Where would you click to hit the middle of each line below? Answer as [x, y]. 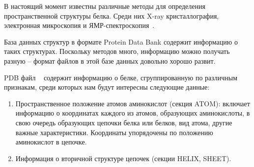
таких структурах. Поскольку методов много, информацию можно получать [117, 51]
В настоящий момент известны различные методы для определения [105, 6]
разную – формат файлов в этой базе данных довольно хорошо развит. [110, 60]
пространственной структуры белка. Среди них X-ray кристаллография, [112, 15]
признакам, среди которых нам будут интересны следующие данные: [107, 87]
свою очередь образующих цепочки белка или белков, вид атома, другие [124, 122]
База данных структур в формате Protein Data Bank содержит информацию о [121, 41]
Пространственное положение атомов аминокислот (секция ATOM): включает [133, 103]
